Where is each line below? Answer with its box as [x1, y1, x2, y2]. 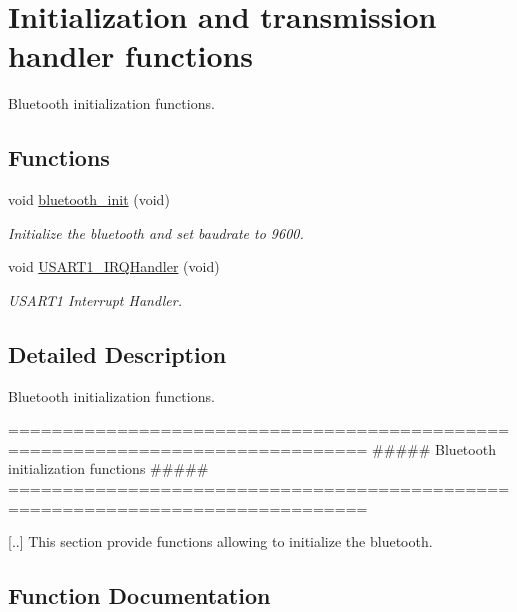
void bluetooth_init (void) [8, 189, 170, 210]
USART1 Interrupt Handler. [8, 289, 183, 310]
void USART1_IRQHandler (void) [8, 256, 220, 277]
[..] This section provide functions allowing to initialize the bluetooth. [8, 531, 433, 552]
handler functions [8, 35, 254, 76]
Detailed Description [8, 338, 227, 369]
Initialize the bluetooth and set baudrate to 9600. [8, 222, 304, 243]
